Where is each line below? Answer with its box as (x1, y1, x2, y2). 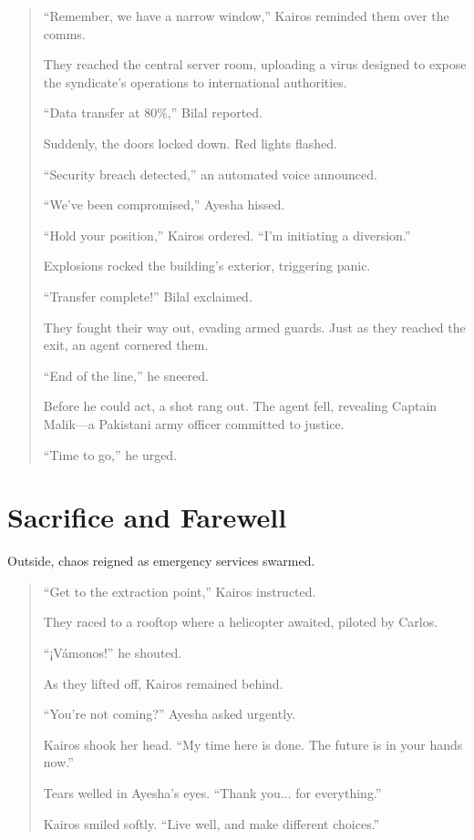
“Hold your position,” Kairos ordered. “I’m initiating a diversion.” (43, 225, 411, 244)
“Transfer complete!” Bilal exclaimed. (43, 286, 252, 305)
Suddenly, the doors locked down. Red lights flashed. (43, 133, 337, 152)
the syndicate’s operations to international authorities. (43, 72, 347, 91)
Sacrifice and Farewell (7, 498, 287, 536)
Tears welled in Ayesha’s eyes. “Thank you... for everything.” (43, 783, 382, 802)
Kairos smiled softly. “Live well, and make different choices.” (43, 814, 380, 833)
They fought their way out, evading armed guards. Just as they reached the (43, 317, 466, 336)
